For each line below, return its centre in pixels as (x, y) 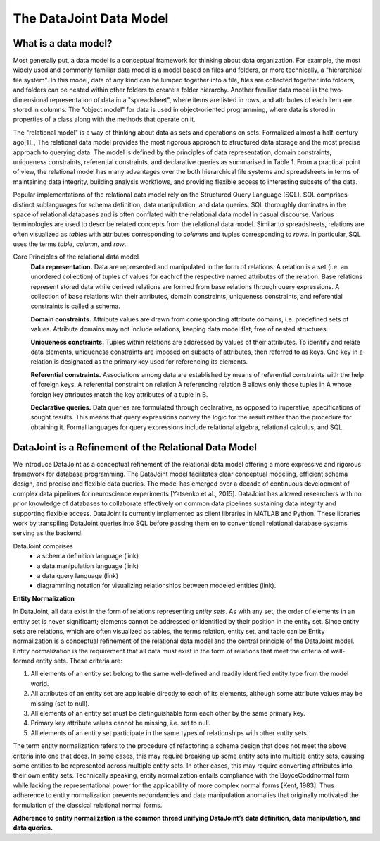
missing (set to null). (60, 703)
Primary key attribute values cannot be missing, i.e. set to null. (121, 723)
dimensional (31, 99)
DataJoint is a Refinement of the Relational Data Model (135, 447)
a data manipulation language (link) (88, 566)
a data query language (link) (78, 575)
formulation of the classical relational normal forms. (88, 805)
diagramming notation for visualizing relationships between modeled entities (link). (157, 586)
